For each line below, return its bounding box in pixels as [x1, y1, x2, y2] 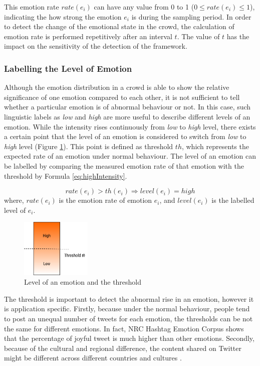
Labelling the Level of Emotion [4, 62, 132, 74]
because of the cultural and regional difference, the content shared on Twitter [4, 342, 242, 353]
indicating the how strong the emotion [4, 11, 122, 22]
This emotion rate [4, 2, 59, 12]
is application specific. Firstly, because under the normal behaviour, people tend [4, 303, 250, 314]
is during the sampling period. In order [131, 11, 251, 22]
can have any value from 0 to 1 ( [94, 2, 194, 12]
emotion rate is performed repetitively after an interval [4, 31, 172, 41]
